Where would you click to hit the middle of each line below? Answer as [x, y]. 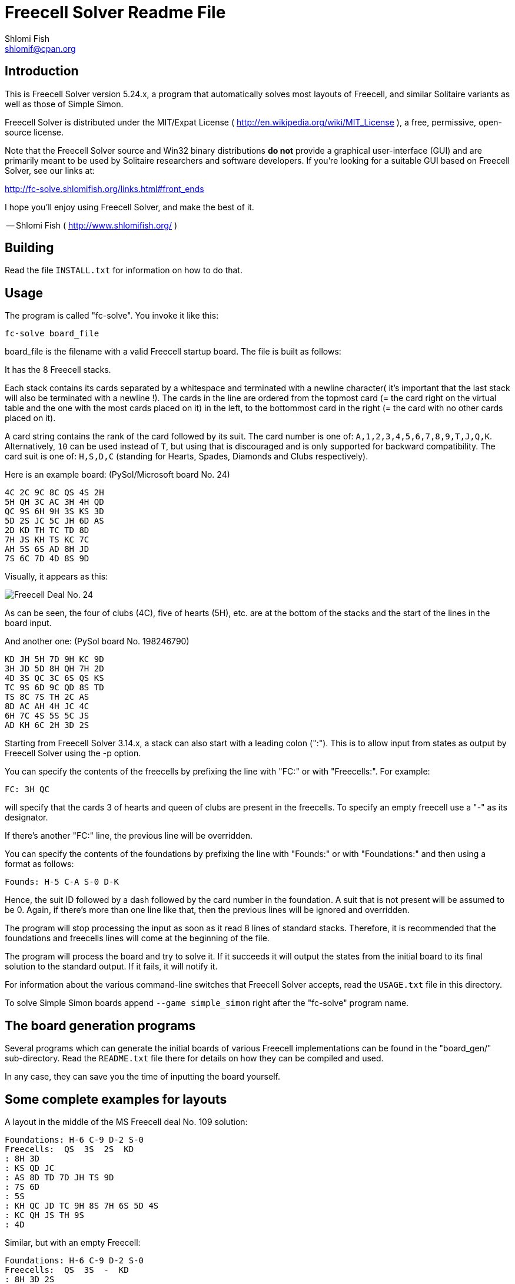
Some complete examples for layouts [116, 1099]
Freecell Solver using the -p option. [73, 753]
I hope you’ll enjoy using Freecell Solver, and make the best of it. [129, 207]
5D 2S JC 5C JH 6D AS [54, 521]
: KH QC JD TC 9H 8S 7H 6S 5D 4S [82, 1205]
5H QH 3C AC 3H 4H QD [54, 502]
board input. [28, 623]
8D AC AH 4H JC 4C [47, 706]
